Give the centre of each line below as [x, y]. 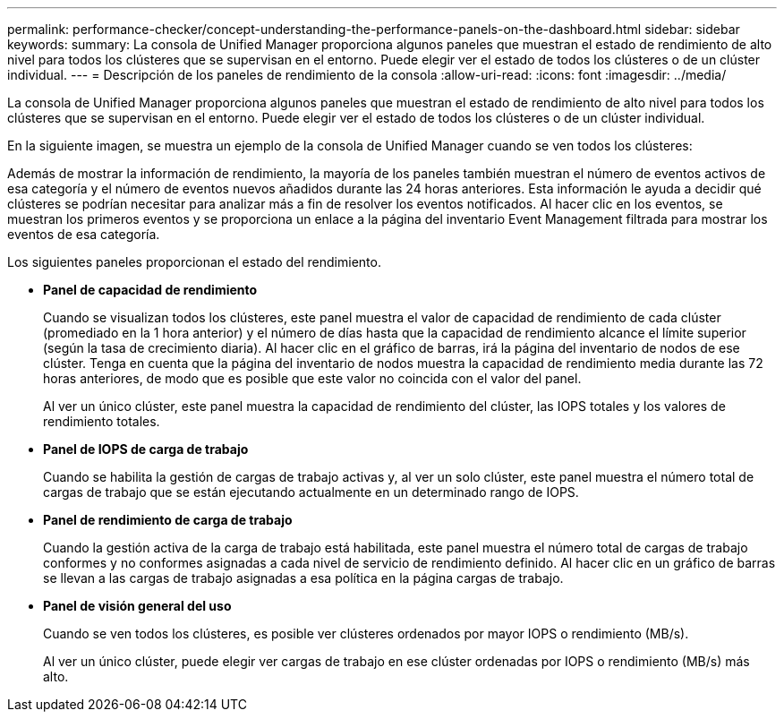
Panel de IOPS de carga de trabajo [146, 449]
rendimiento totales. [102, 421]
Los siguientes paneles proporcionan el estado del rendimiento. [194, 262]
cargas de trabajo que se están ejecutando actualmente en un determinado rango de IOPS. [311, 492]
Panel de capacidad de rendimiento [150, 290]
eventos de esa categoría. [84, 234]
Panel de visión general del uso [137, 606]
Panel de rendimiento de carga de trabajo [168, 520]
